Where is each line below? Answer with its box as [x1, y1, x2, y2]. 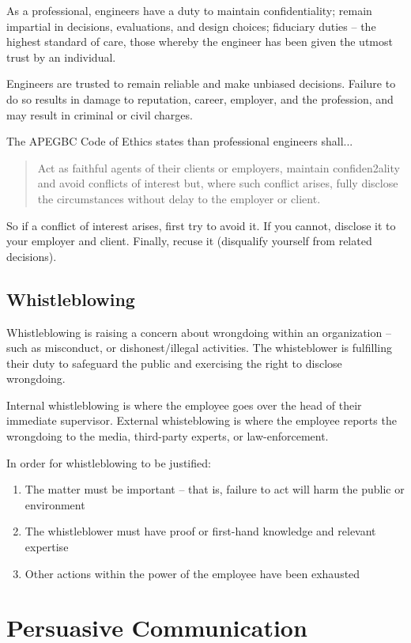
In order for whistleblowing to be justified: [6, 454, 211, 471]
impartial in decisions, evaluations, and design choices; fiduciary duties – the [6, 17, 376, 34]
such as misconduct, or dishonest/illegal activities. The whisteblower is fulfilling [6, 339, 392, 356]
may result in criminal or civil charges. [6, 106, 193, 123]
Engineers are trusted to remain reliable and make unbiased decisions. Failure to [6, 75, 396, 92]
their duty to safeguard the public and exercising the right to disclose [6, 354, 342, 371]
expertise [25, 539, 69, 555]
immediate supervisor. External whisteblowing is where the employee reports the [6, 412, 397, 429]
